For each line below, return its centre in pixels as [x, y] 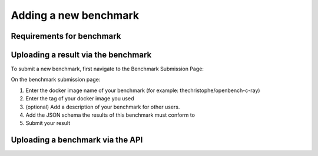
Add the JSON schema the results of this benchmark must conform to [110, 115]
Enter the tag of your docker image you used [80, 99]
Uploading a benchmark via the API [77, 140]
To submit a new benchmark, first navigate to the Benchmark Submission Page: [107, 69]
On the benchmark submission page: [56, 80]
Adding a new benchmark [75, 15]
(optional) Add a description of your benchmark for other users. [103, 107]
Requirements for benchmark [66, 36]
